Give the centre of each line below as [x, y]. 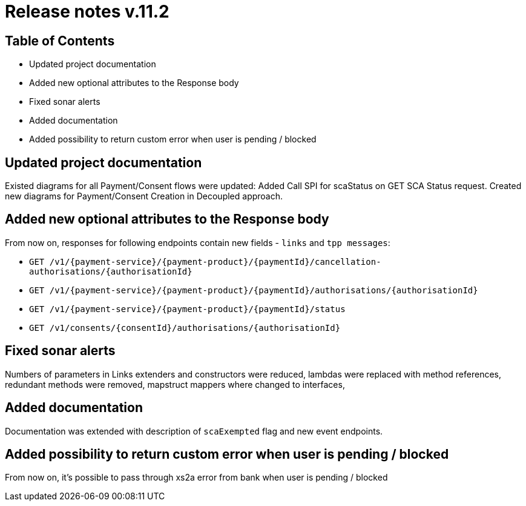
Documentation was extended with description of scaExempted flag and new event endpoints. [194, 431]
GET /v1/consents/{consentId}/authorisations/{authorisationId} [185, 328]
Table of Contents [60, 41]
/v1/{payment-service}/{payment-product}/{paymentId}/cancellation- [215, 261]
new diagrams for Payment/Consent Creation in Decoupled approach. [144, 196]
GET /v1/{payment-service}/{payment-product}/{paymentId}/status [187, 309]
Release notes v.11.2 [87, 12]
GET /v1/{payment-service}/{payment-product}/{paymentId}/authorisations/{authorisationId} [254, 290]
